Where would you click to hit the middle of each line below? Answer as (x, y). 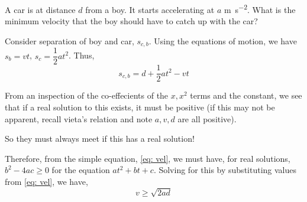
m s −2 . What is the (260, 9)
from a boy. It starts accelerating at (150, 9)
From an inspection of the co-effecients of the (87, 95)
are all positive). (207, 118)
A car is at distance (40, 9)
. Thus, (82, 55)
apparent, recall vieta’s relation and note (79, 118)
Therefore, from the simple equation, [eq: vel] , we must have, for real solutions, (148, 158)
